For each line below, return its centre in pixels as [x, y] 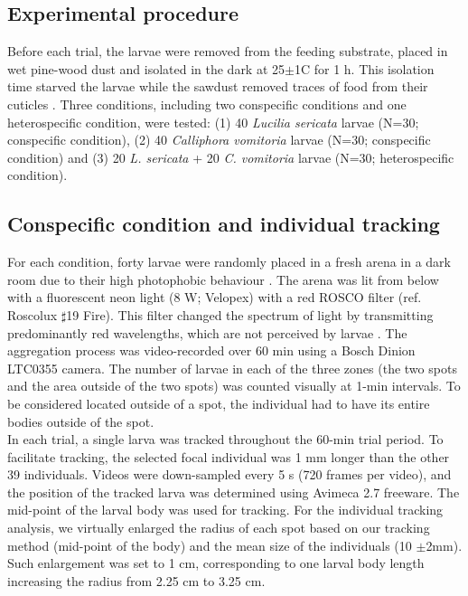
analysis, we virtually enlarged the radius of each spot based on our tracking [219, 528]
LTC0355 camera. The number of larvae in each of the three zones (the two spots [232, 368]
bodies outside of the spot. [81, 421]
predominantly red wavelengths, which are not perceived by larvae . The [207, 332]
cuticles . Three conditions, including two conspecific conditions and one [207, 104]
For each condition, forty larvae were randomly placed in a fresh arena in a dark [229, 262]
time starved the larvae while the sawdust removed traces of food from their [218, 86]
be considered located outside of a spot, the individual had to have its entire [219, 403]
